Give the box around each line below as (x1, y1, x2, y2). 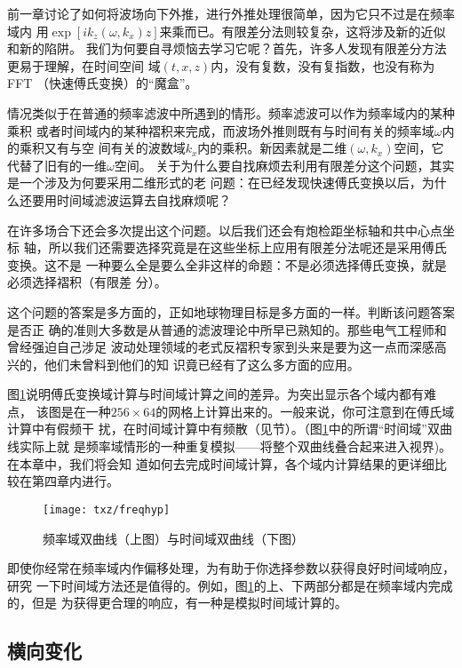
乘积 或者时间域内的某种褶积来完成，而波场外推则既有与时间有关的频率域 (7, 121, 434, 139)
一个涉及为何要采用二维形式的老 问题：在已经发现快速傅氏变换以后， (19, 173, 422, 192)
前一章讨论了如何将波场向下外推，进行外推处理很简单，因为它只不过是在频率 (7, 4, 455, 22)
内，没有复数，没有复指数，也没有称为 (211, 56, 435, 75)
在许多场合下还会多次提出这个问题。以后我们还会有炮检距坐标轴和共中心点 (7, 220, 442, 239)
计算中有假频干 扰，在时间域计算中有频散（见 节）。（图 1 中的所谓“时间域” (7, 419, 427, 438)
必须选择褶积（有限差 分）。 (7, 273, 167, 291)
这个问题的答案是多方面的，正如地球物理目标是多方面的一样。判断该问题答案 (7, 302, 455, 321)
